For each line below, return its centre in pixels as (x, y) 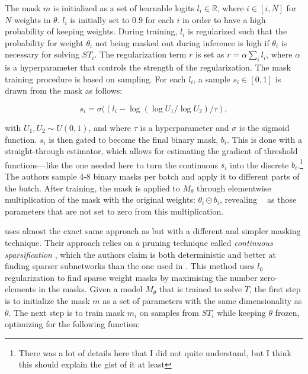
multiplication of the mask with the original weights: (100, 199)
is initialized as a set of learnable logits (123, 8)
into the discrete (259, 164)
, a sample (212, 79)
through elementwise (234, 188)
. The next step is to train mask (67, 312)
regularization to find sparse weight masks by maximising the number (131, 277)
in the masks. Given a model (91, 289)
